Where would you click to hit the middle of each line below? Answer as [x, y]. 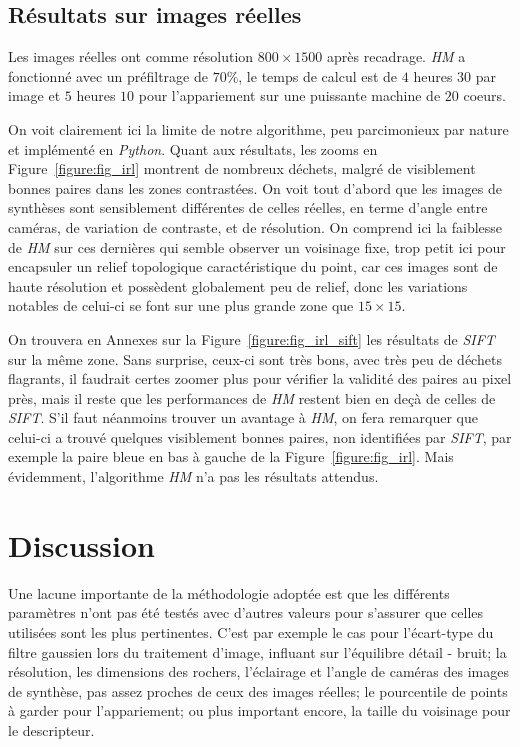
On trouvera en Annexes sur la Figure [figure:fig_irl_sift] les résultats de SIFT [251, 338]
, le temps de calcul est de [318, 75]
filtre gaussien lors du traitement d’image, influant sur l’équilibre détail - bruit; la [257, 651]
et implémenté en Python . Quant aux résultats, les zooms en [193, 148]
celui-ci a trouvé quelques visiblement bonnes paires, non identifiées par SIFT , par [260, 436]
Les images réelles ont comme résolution [131, 56]
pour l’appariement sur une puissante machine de [289, 95]
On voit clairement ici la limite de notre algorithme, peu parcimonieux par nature [258, 128]
